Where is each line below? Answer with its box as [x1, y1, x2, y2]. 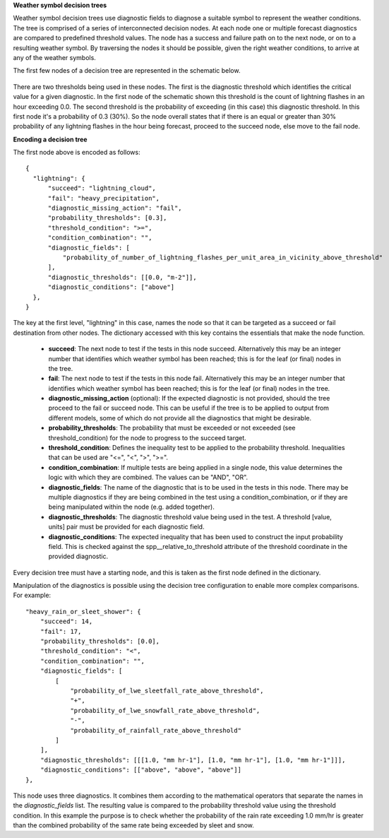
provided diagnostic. [48, 552, 109, 561]
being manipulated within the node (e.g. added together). [48, 502, 215, 512]
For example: [13, 591, 52, 600]
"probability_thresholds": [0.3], [47, 214, 167, 222]
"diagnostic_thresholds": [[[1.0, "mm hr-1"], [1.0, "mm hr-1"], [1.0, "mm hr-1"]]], [40, 756, 346, 764]
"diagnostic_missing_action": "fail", [47, 204, 183, 212]
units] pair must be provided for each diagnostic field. [48, 523, 205, 531]
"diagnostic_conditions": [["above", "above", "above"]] [40, 766, 241, 774]
